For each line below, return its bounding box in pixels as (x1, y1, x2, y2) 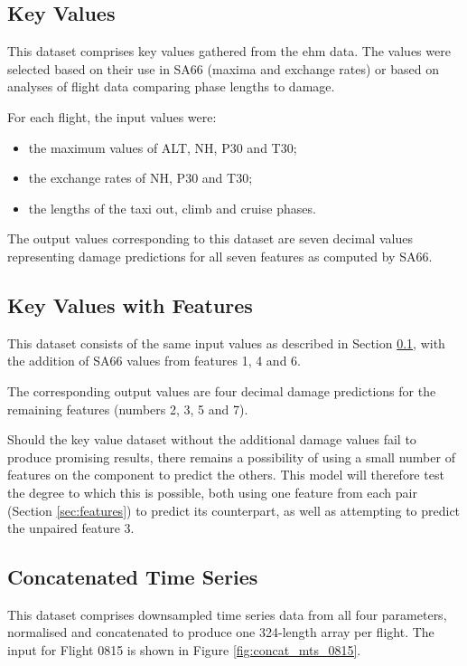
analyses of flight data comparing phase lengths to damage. (7, 77, 335, 96)
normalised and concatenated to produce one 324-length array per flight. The (7, 623, 434, 642)
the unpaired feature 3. (7, 519, 135, 538)
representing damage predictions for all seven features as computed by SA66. (7, 246, 433, 265)
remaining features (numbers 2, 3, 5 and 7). (7, 399, 248, 418)
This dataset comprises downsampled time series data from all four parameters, (7, 604, 447, 623)
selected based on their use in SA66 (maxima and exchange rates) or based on (7, 59, 440, 78)
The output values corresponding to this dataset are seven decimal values (7, 229, 413, 248)
